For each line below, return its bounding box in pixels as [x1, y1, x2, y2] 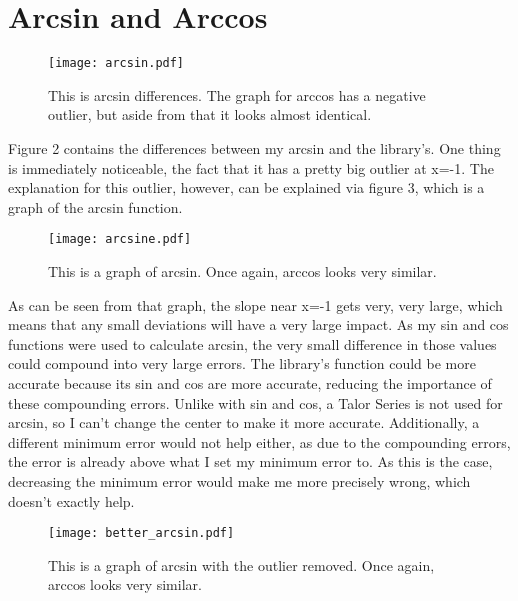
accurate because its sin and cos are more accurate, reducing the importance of [8, 372, 492, 393]
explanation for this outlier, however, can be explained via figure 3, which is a [8, 177, 485, 198]
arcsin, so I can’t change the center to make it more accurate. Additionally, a [8, 412, 480, 433]
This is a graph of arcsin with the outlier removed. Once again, [48, 554, 435, 575]
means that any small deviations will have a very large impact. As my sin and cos [8, 314, 509, 335]
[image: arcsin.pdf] [48, 56, 185, 71]
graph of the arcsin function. [8, 196, 183, 217]
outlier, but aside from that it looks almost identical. [48, 104, 372, 125]
